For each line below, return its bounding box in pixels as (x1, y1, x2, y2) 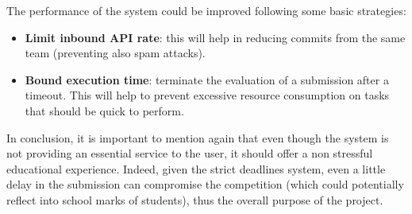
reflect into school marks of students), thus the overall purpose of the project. (6, 191, 383, 208)
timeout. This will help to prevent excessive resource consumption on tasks (25, 87, 390, 103)
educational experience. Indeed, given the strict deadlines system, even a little (6, 160, 386, 177)
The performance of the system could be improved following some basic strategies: (6, 2, 406, 18)
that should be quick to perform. (25, 102, 184, 119)
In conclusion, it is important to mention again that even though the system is (6, 129, 389, 146)
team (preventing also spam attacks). (25, 45, 206, 61)
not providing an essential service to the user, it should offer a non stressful (6, 145, 373, 161)
